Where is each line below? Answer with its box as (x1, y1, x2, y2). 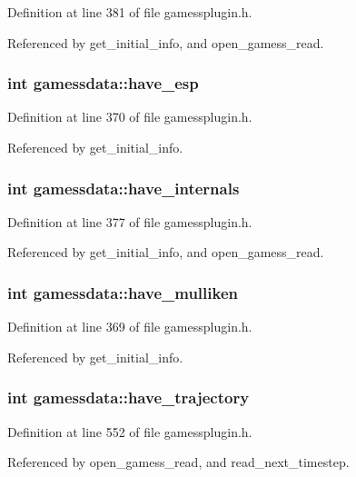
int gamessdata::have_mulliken (7, 281, 238, 303)
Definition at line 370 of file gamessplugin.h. (7, 107, 252, 126)
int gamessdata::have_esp (7, 72, 199, 94)
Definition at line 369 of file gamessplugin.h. (7, 317, 252, 336)
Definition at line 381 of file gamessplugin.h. (7, 3, 252, 21)
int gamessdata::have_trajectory (7, 386, 250, 409)
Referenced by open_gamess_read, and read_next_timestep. (7, 452, 350, 472)
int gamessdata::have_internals (7, 176, 240, 199)
